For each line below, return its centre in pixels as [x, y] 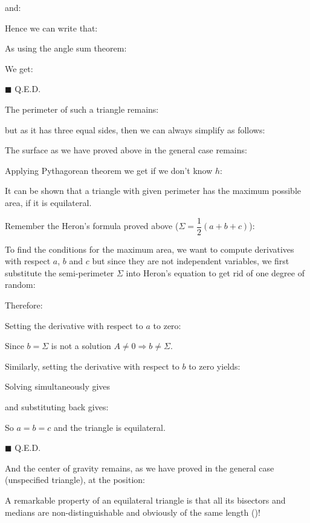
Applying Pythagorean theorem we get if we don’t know [109, 170]
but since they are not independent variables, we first [191, 261]
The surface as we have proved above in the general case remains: [126, 150]
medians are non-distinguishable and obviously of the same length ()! [133, 512]
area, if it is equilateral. [48, 202]
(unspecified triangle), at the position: [75, 480]
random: [20, 285]
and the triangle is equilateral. [109, 427]
